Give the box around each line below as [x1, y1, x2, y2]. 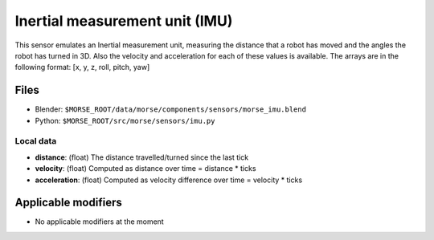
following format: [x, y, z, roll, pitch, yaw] [14, 63, 150, 72]
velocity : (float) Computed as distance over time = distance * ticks [35, 164, 256, 173]
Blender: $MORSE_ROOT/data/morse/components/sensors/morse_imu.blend [35, 104, 307, 114]
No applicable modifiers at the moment [35, 217, 164, 226]
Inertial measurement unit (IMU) [14, 12, 233, 30]
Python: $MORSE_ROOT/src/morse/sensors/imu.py [35, 116, 215, 125]
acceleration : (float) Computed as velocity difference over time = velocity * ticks [35, 175, 303, 185]
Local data [14, 136, 57, 147]
